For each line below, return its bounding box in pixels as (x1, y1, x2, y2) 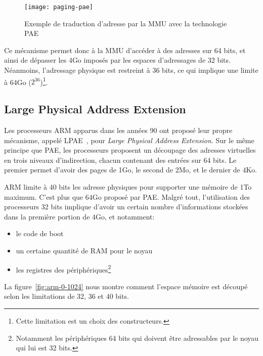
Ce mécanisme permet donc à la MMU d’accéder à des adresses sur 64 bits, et (4, 45, 246, 55)
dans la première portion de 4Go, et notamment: (4, 211, 155, 221)
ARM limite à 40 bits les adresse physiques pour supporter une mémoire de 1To (4, 182, 252, 192)
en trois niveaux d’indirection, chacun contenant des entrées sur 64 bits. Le (4, 154, 237, 165)
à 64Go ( (4, 76, 31, 87)
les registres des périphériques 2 (16, 262, 111, 275)
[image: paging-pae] (24, 4, 94, 11)
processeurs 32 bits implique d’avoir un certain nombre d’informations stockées (4, 201, 248, 212)
